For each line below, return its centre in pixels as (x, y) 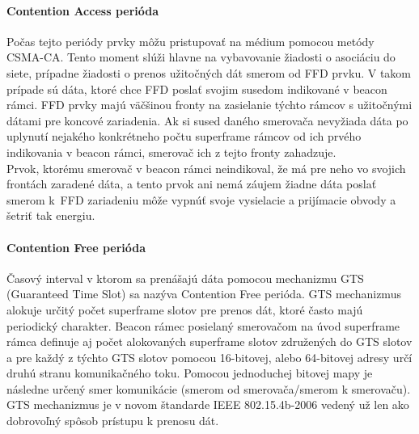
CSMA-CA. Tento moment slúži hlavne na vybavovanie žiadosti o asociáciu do (201, 57)
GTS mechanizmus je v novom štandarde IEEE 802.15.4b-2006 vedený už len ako (208, 405)
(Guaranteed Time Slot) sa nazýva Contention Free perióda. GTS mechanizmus (204, 294)
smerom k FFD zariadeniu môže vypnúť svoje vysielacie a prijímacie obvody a (201, 199)
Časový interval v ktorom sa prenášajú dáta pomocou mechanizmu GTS (185, 278)
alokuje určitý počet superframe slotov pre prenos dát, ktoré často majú (185, 309)
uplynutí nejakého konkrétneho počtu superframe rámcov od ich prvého (184, 136)
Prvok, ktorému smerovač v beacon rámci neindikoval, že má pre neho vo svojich (206, 168)
